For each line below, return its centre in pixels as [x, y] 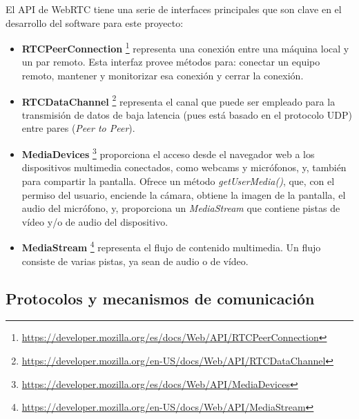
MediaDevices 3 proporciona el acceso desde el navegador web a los [168, 153]
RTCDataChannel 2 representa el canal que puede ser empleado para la [178, 100]
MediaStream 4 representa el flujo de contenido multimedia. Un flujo [171, 246]
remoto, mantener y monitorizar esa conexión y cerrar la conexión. [163, 76]
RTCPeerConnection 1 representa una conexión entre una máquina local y [185, 47]
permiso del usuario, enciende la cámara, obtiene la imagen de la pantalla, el [184, 194]
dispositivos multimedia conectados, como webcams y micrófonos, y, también [184, 167]
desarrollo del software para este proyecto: [95, 22]
